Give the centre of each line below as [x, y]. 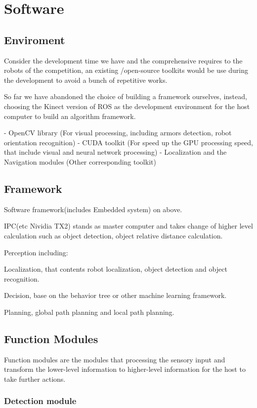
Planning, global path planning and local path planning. [89, 312]
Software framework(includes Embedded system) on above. [93, 209]
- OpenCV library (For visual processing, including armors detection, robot [118, 133]
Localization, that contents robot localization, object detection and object [116, 269]
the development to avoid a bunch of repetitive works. [86, 80]
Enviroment [35, 39]
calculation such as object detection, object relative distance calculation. [113, 235]
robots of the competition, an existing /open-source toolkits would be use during [126, 70]
